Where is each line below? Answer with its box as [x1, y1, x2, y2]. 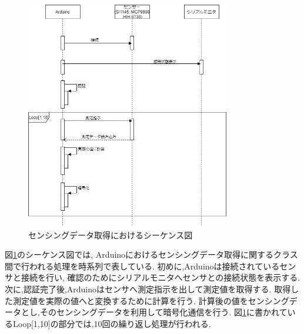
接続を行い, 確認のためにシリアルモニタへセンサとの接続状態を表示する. [21, 271, 300, 284]
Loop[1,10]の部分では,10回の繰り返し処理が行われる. [12, 317, 211, 329]
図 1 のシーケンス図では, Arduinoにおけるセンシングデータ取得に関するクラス [5, 248, 298, 261]
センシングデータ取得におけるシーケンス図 [28, 228, 193, 241]
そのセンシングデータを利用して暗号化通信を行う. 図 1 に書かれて [39, 306, 288, 318]
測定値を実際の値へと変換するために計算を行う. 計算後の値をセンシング [12, 294, 289, 306]
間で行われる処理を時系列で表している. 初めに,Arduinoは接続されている [5, 259, 280, 272]
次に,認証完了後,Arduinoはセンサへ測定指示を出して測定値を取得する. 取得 [5, 282, 291, 295]
